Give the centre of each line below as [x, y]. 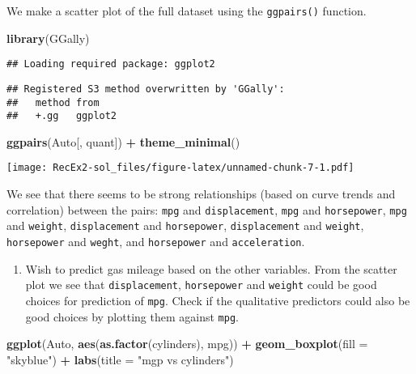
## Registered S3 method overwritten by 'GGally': [146, 89]
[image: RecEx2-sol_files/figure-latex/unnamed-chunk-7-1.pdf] [180, 168]
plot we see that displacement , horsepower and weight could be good [201, 285]
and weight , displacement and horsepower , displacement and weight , [185, 225]
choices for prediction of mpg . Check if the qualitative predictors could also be [218, 300]
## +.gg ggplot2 [62, 116]
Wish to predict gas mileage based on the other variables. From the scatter [211, 268]
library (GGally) [48, 38]
